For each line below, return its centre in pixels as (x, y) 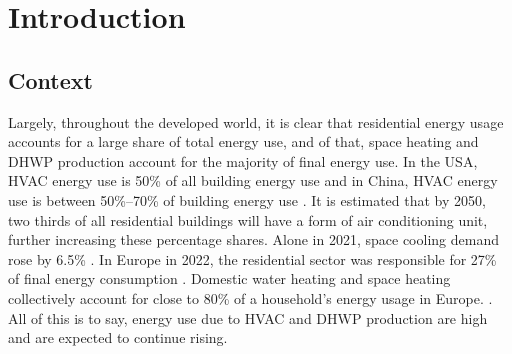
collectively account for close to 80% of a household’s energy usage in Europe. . (250, 297)
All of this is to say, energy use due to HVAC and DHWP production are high (248, 317)
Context (50, 79)
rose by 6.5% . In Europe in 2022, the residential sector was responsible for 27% (252, 258)
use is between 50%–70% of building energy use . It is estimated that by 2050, (247, 199)
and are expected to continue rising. (118, 337)
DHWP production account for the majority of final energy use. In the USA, (243, 160)
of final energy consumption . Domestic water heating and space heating (229, 278)
